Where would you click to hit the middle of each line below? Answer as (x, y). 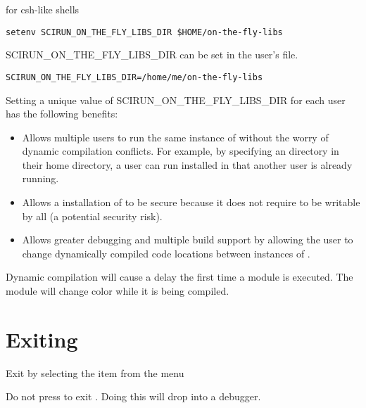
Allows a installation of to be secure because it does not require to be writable (191, 202)
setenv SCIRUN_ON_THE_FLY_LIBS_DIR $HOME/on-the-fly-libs (144, 32)
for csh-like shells (43, 9)
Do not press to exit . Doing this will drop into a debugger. (133, 396)
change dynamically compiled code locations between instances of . (166, 253)
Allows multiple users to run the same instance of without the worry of (175, 137)
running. (40, 178)
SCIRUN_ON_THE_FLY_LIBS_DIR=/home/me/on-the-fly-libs (134, 77)
